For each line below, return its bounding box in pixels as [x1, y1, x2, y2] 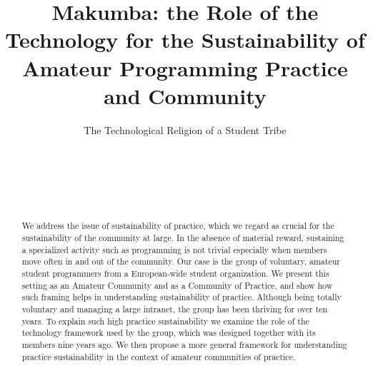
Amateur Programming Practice [22, 53, 348, 82]
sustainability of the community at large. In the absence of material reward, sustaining [21, 232, 344, 244]
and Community [104, 81, 267, 110]
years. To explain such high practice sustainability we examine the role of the [21, 315, 309, 327]
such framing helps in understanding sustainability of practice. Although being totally [21, 291, 342, 303]
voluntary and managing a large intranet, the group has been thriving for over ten [21, 303, 328, 315]
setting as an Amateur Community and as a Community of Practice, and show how [21, 279, 333, 291]
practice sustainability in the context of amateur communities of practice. [21, 350, 296, 362]
